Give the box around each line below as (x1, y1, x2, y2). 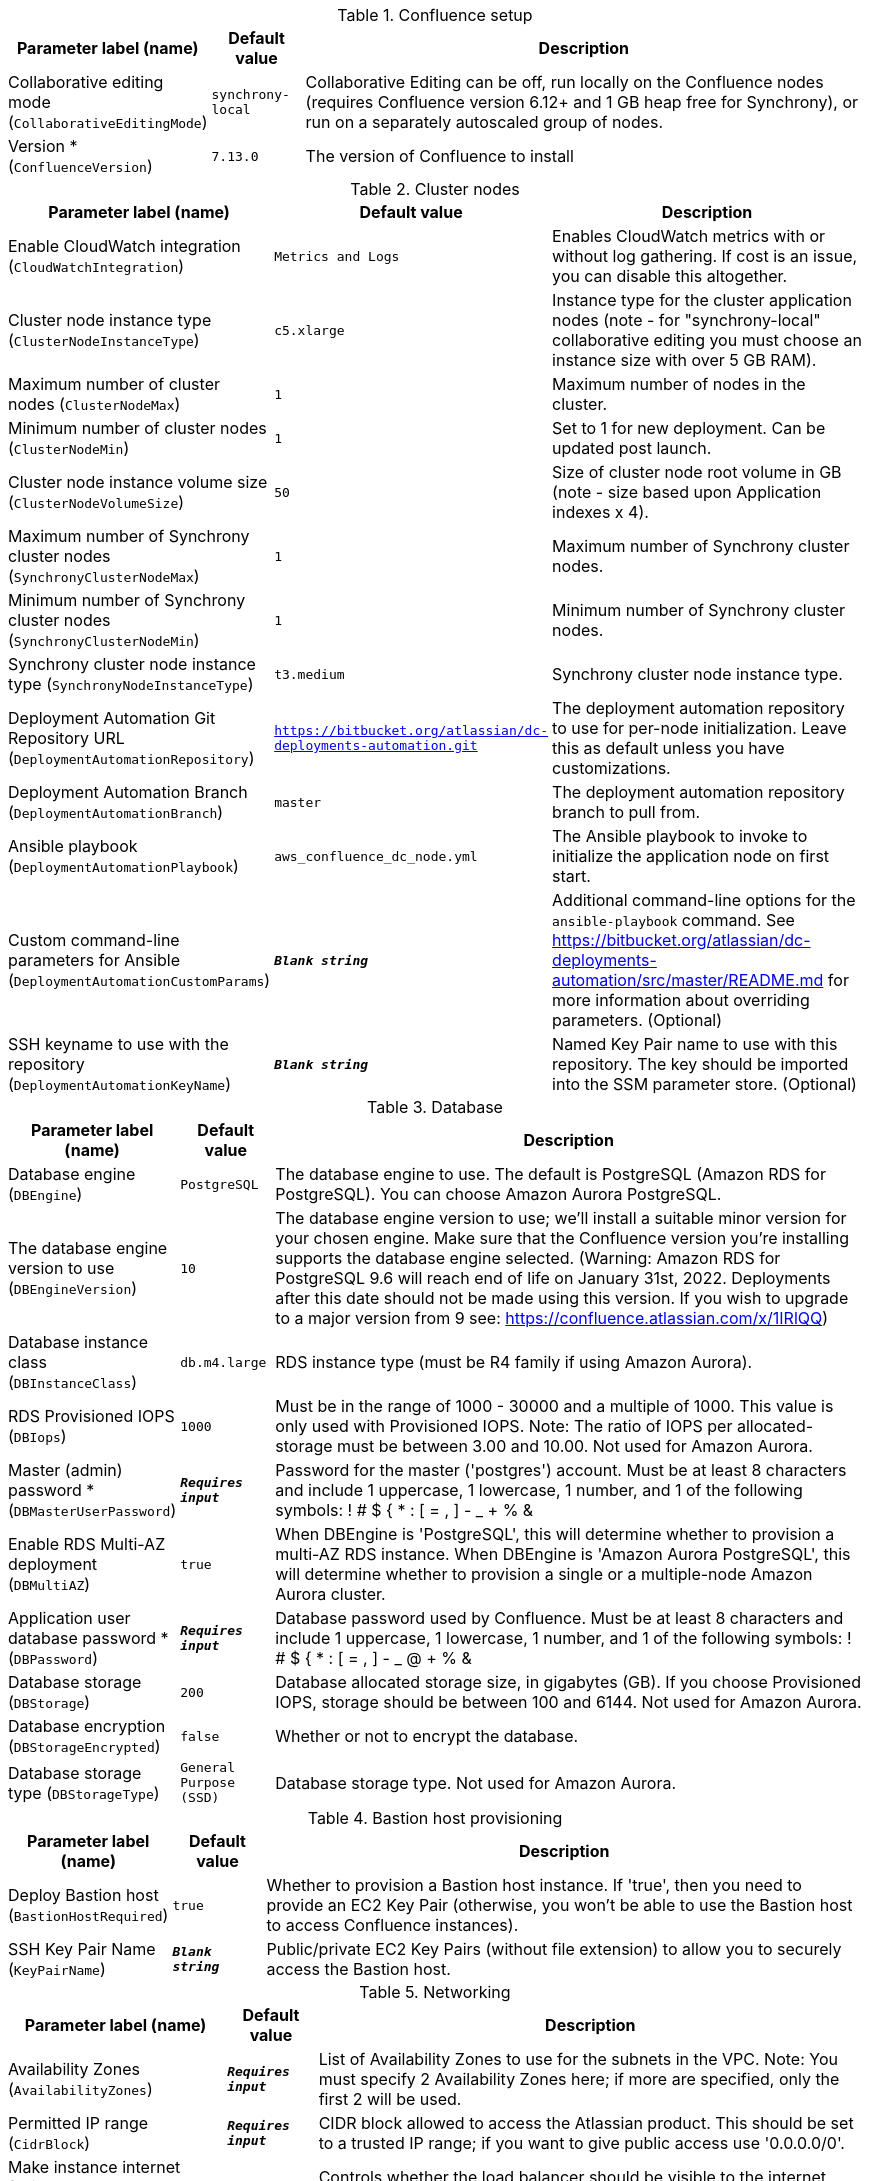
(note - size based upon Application (552, 482, 822, 502)
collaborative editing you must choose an (552, 330, 862, 350)
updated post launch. (552, 438, 712, 458)
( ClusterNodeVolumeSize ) (8, 492, 185, 512)
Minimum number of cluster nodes (8, 418, 267, 438)
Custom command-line (8, 930, 180, 950)
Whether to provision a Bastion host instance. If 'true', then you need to (266, 1875, 802, 1895)
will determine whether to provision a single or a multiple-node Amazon (275, 1564, 813, 1584)
